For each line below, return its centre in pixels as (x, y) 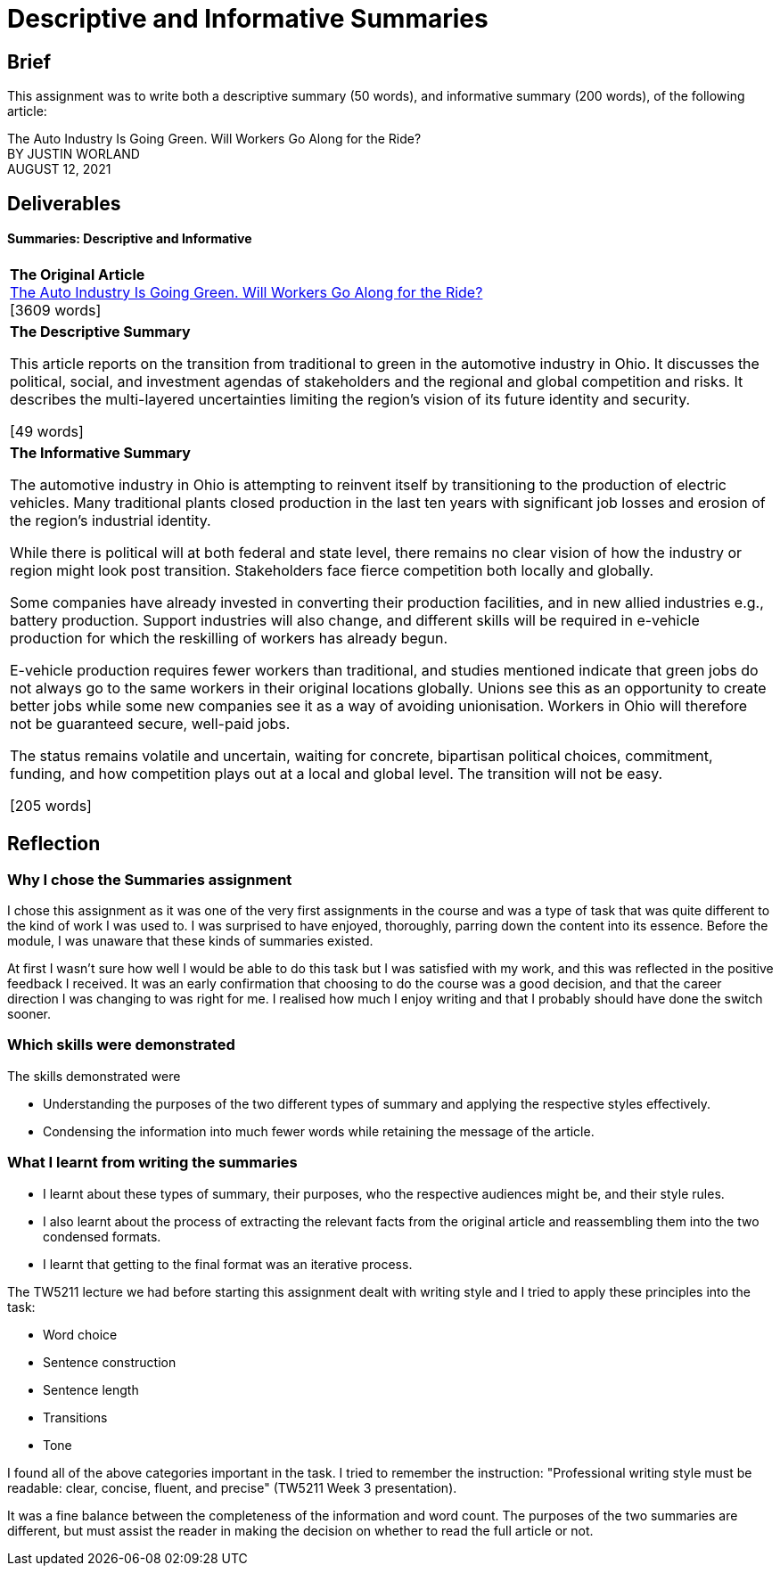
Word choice (80, 1334)
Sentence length (91, 1389)
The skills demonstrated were (94, 1076)
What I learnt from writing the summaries (152, 1163)
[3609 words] (56, 310)
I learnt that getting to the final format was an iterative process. (228, 1264)
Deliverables (64, 203)
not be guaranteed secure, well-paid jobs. (150, 723)
